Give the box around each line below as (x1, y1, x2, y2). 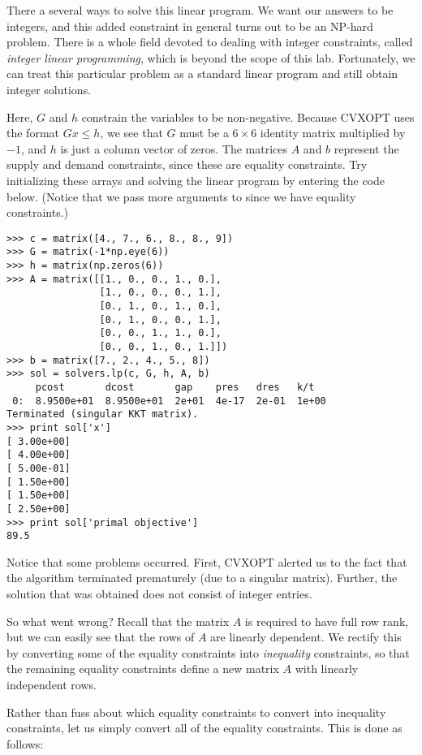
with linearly (295, 660, 359, 677)
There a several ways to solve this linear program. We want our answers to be (6, 2, 394, 18)
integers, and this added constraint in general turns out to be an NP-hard (6, 17, 373, 34)
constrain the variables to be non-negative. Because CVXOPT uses (81, 108, 415, 125)
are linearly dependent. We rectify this (210, 628, 402, 645)
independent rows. (6, 675, 97, 692)
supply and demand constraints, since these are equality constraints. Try (6, 156, 368, 173)
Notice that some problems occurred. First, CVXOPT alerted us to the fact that (6, 553, 407, 570)
